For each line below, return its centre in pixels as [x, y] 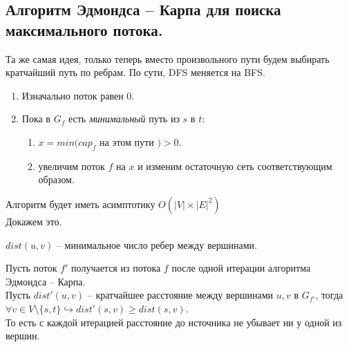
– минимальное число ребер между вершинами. [157, 244]
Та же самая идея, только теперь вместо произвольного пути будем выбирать [168, 58]
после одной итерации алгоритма [241, 268]
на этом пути [127, 141]
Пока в [36, 119]
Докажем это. [34, 221]
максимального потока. [84, 29]
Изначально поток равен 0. [78, 95]
